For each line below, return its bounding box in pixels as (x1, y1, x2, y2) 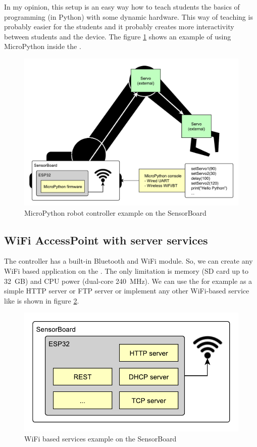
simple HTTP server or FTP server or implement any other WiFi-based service (4, 285, 249, 296)
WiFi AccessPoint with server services (4, 232, 208, 247)
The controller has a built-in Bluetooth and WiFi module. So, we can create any (4, 256, 253, 266)
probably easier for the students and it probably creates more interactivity (4, 21, 234, 32)
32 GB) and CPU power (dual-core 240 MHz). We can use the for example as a (4, 275, 252, 286)
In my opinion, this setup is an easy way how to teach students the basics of (4, 2, 240, 12)
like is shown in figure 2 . (4, 295, 79, 306)
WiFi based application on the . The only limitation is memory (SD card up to (4, 266, 249, 276)
